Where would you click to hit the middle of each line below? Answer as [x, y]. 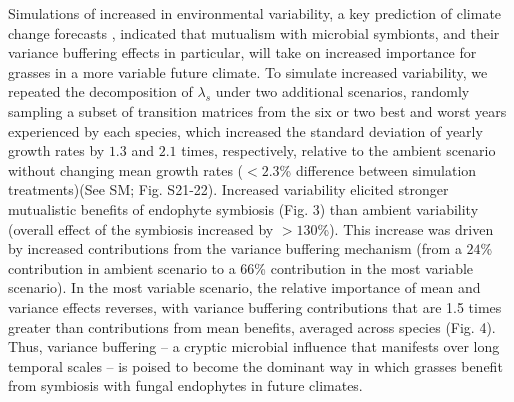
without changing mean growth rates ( [126, 169]
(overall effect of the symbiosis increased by [141, 228]
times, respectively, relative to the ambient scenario [338, 150]
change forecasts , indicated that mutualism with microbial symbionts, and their [254, 32]
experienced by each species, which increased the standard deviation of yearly [245, 130]
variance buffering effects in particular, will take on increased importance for [242, 52]
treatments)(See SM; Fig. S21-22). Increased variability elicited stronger [228, 189]
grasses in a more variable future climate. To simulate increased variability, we [248, 71]
